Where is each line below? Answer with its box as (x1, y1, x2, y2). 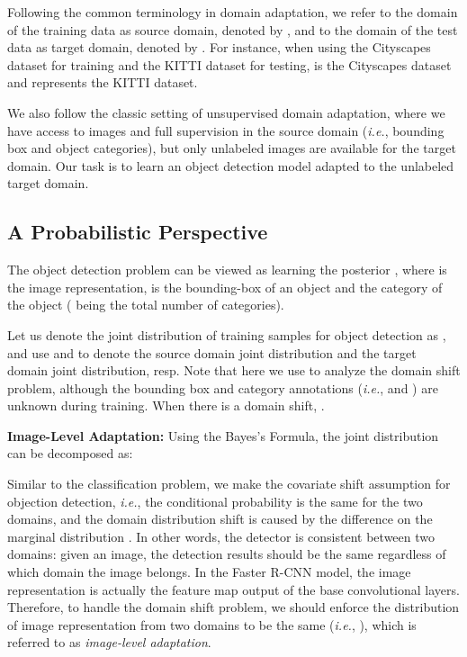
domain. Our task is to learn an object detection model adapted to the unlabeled (7, 156, 454, 175)
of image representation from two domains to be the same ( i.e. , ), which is (7, 615, 417, 634)
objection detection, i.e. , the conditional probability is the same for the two (7, 491, 423, 510)
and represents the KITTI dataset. (7, 73, 198, 92)
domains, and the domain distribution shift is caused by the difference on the (7, 509, 433, 528)
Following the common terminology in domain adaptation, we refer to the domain (7, 3, 458, 21)
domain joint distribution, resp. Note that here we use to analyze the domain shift (7, 361, 461, 380)
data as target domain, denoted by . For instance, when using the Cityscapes (7, 38, 431, 57)
